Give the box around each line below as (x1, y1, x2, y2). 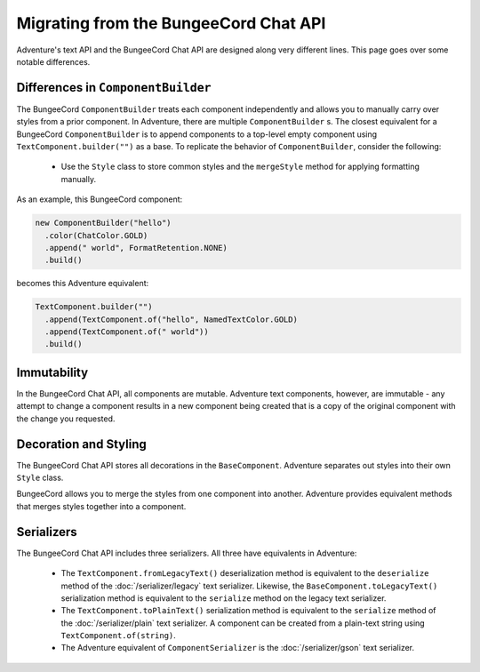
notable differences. (16, 56, 91, 67)
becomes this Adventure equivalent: (16, 278, 149, 289)
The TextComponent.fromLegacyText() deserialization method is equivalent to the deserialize (60, 568, 429, 579)
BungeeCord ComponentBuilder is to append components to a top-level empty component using (16, 129, 378, 140)
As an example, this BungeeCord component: (16, 194, 183, 204)
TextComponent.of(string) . (60, 630, 177, 641)
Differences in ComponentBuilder (16, 80, 212, 95)
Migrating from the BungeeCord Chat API (16, 13, 326, 33)
